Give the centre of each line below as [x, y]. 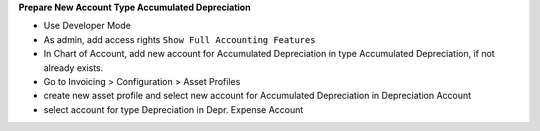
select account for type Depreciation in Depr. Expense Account [173, 109]
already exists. [73, 67]
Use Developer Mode [87, 26]
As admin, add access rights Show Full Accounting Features [179, 39]
